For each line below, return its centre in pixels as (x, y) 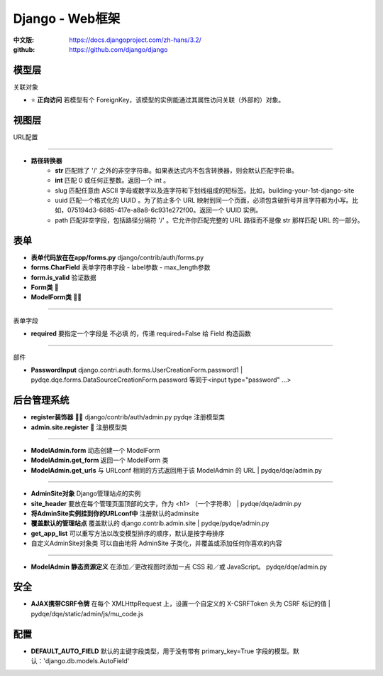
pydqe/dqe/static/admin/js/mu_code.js (87, 613)
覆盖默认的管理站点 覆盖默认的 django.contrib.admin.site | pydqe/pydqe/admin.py (150, 523)
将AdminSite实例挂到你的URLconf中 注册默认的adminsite (115, 513)
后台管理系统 (41, 401)
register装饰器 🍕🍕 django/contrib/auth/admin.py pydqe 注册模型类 (128, 417)
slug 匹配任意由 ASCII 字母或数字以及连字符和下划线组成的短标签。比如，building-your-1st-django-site (205, 190)
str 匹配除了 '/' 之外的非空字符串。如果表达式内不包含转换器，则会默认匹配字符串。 (176, 170)
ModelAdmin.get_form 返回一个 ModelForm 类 (100, 460)
